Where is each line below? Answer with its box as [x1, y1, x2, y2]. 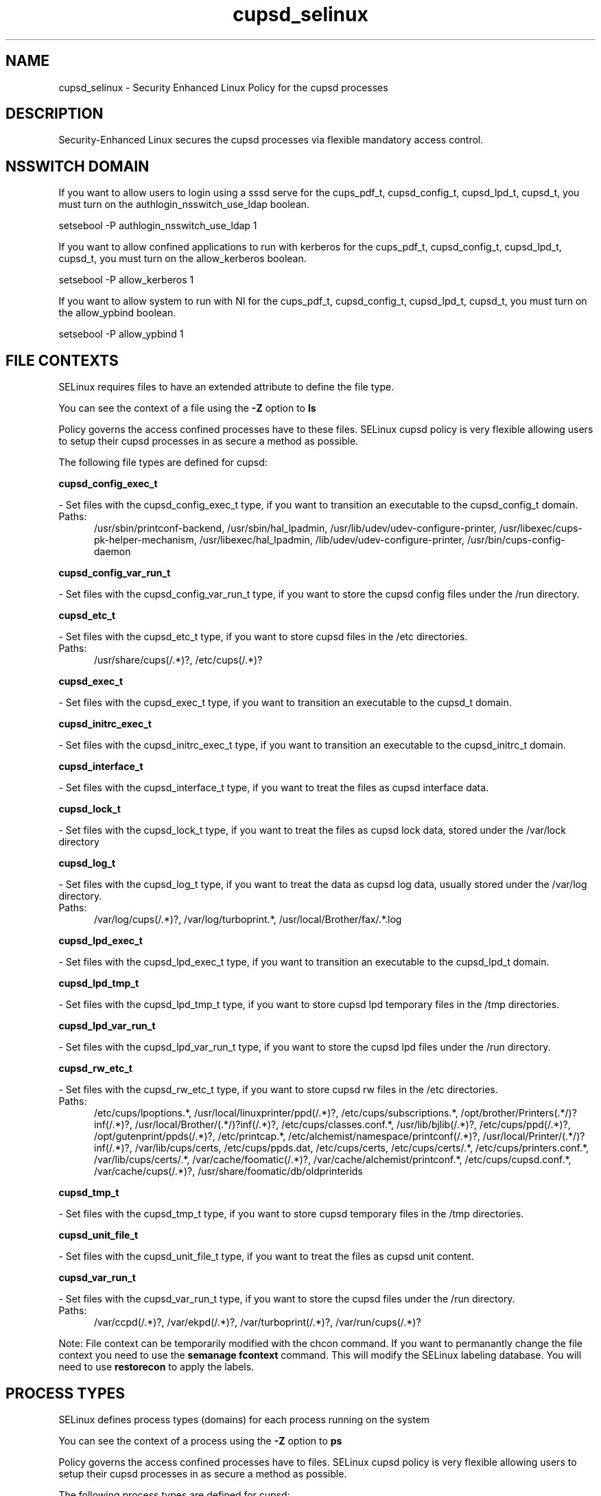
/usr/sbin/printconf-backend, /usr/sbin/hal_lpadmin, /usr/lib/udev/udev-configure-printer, [94, 522, 497, 535]
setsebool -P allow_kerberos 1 [58, 274, 194, 286]
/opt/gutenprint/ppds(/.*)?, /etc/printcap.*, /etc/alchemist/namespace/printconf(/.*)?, [94, 1130, 480, 1143]
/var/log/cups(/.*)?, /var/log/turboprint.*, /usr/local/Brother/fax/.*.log [94, 913, 402, 926]
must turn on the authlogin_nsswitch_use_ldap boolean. [58, 198, 310, 211]
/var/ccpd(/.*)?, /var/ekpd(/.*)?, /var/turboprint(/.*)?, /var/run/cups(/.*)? [94, 1316, 421, 1329]
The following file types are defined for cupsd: [58, 456, 268, 469]
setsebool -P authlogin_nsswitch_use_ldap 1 [58, 220, 257, 232]
